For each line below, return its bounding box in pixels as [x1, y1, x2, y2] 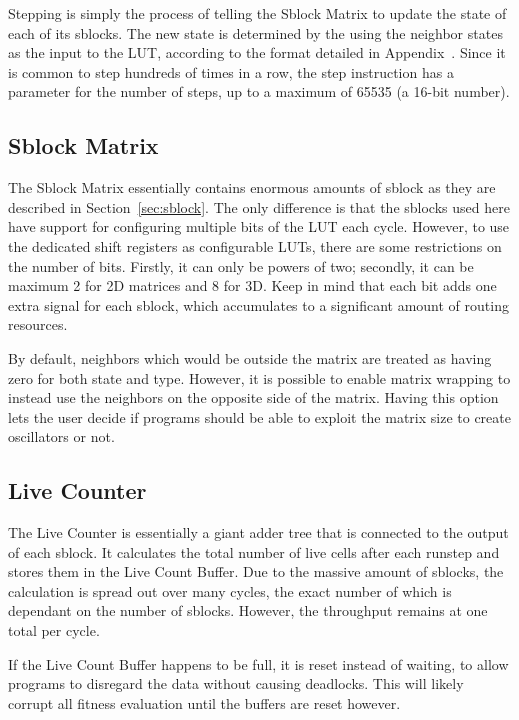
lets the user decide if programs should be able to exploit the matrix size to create [8, 406, 511, 427]
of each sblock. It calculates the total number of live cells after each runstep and [8, 541, 500, 562]
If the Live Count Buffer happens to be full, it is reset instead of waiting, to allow [8, 653, 509, 674]
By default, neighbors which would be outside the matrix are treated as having [8, 347, 492, 368]
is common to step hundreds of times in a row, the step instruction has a [8, 61, 454, 82]
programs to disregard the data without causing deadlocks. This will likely [8, 673, 464, 694]
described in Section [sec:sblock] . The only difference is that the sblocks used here [8, 196, 510, 217]
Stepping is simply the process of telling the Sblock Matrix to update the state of [8, 3, 507, 23]
